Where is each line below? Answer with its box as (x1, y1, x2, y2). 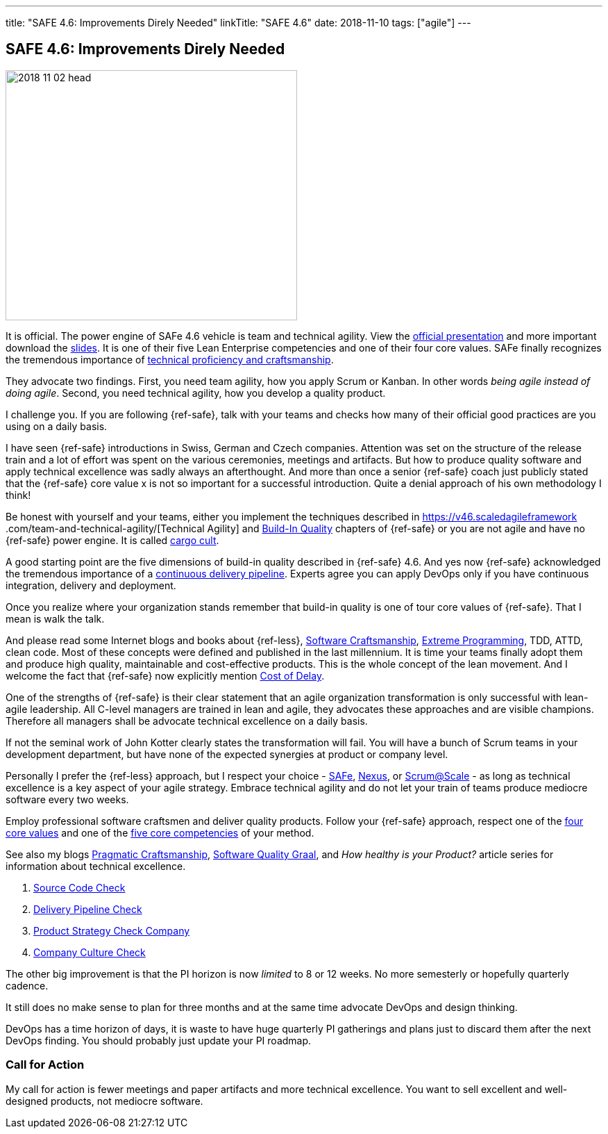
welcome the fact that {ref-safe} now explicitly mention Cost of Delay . (6, 669, 325, 682)
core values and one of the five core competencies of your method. (6, 826, 314, 839)
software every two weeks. (6, 793, 129, 805)
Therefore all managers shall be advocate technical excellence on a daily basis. (6, 714, 368, 727)
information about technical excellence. (6, 860, 186, 872)
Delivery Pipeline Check (33, 903, 142, 915)
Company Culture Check (33, 946, 146, 958)
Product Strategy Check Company (33, 924, 190, 937)
